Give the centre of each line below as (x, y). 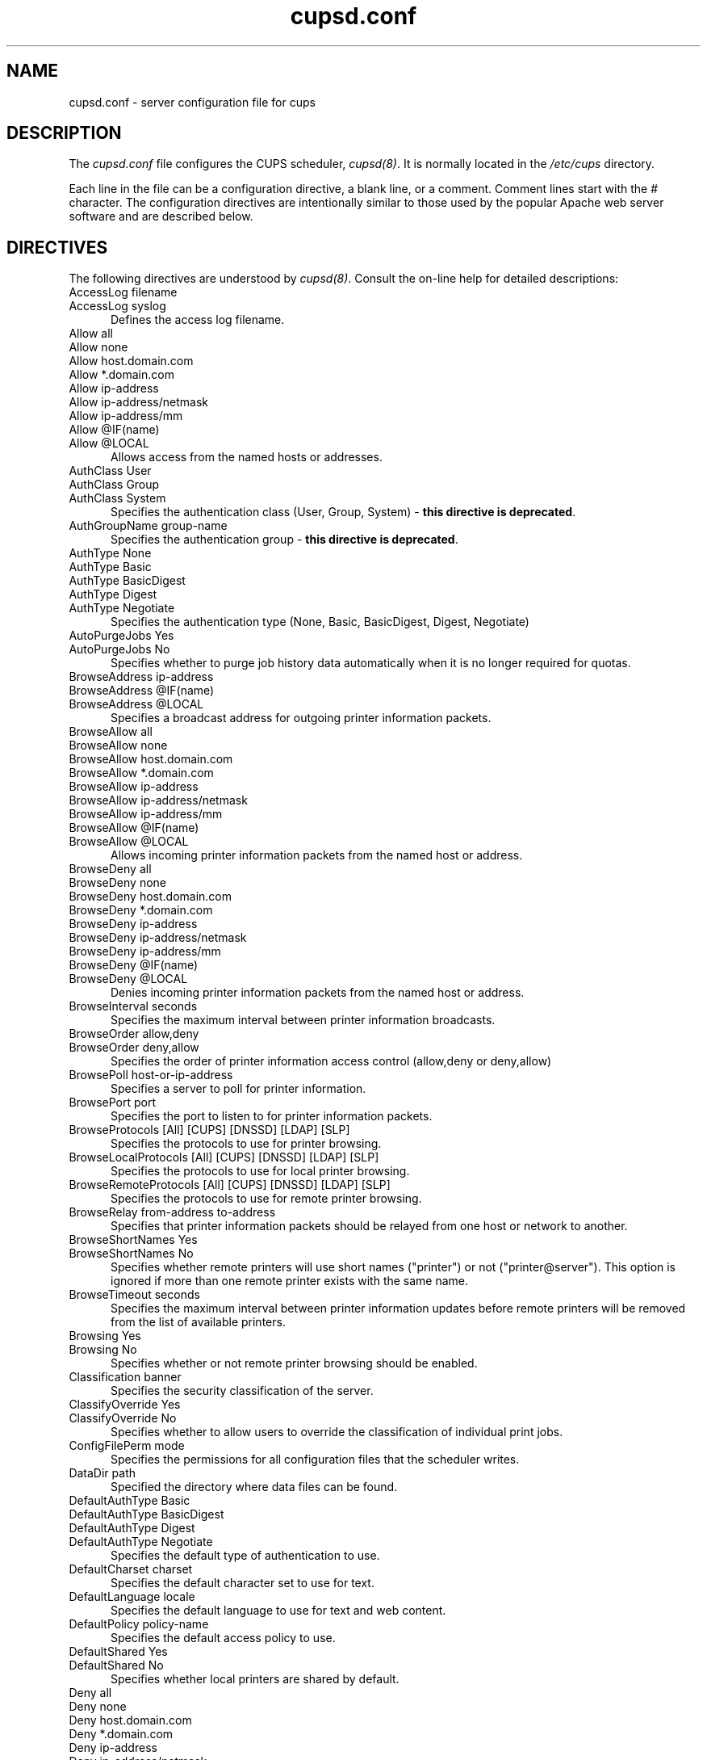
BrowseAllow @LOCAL (129, 842)
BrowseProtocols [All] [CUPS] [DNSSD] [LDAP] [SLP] (209, 1130)
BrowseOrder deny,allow (134, 1048)
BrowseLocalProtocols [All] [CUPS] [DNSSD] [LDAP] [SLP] (224, 1157)
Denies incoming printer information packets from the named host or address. (318, 993)
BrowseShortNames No (131, 1254)
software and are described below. (161, 216)
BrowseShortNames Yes (133, 1240)
